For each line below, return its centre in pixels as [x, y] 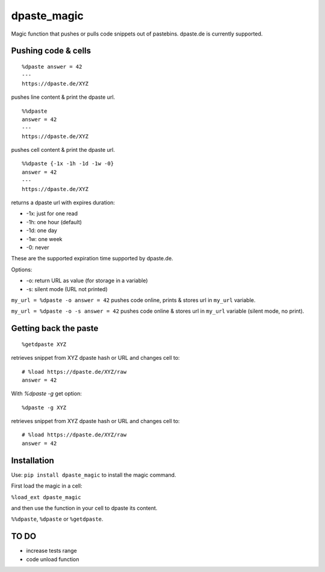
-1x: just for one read [52, 213]
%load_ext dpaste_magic [46, 497]
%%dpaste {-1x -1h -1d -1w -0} [68, 164]
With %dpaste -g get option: [47, 394]
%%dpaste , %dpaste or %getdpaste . [57, 519]
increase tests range [52, 551]
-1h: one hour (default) [54, 222]
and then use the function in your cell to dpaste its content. [84, 508]
